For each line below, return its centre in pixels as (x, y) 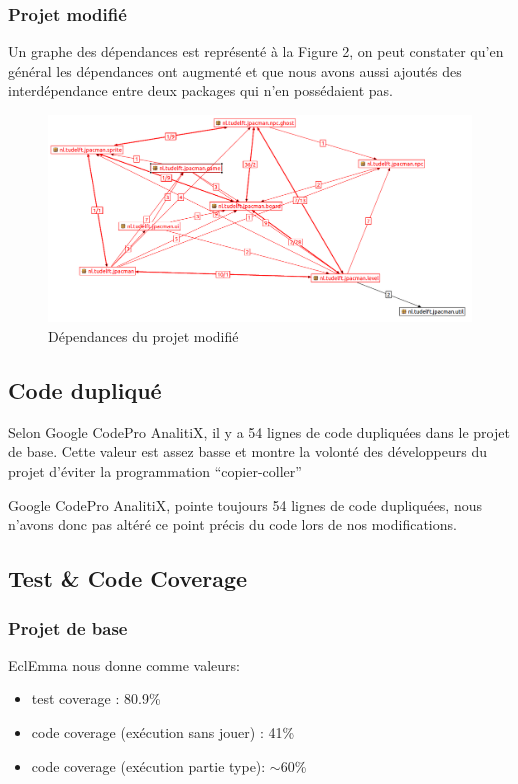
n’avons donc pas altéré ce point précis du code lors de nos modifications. (232, 524)
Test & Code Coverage (128, 578)
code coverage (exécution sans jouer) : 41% (163, 731)
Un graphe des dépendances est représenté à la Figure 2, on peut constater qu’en (256, 51)
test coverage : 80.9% (96, 698)
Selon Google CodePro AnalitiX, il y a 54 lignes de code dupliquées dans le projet (259, 431)
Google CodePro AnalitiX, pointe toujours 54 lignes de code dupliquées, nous (245, 504)
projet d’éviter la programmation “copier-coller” (155, 471)
